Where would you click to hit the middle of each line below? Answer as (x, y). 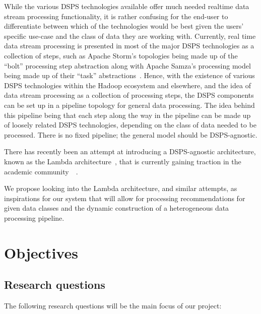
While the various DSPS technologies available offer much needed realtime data (127, 6)
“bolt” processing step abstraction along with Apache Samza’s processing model (127, 65)
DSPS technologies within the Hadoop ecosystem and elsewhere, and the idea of (127, 85)
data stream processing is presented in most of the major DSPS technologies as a (129, 46)
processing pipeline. (34, 217)
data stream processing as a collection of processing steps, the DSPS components (129, 95)
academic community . (41, 171)
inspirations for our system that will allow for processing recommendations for (125, 198)
